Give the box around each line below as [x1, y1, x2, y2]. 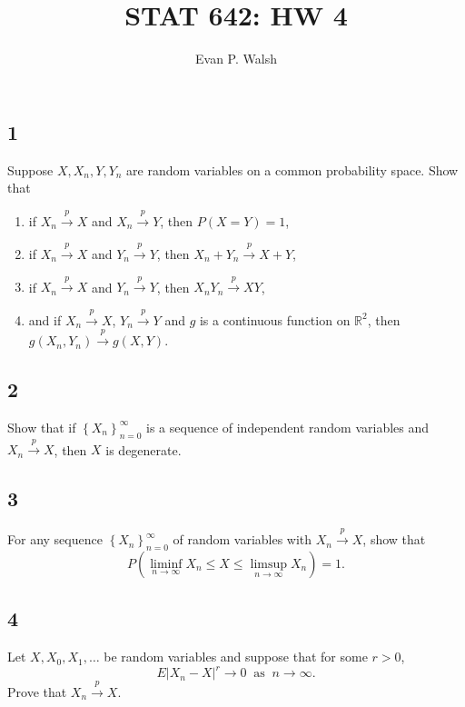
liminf [150, 557, 183, 571]
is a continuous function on [199, 310, 351, 329]
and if [28, 310, 62, 329]
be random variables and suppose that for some [104, 647, 368, 666]
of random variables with [173, 530, 312, 549]
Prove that [7, 682, 67, 701]
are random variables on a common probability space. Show [126, 160, 459, 179]
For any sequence [7, 530, 103, 549]
